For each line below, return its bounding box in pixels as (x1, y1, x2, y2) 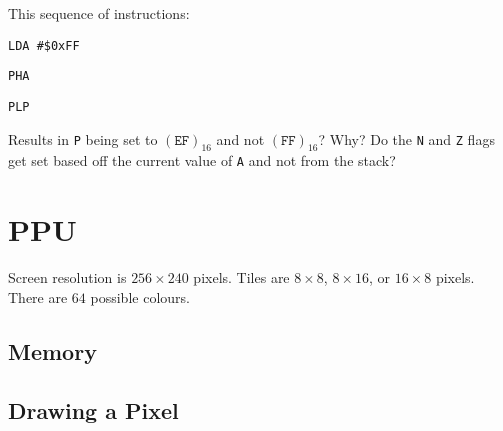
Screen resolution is (8, 267, 127, 288)
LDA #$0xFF (8, 38, 80, 53)
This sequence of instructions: (8, 3, 190, 23)
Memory (8, 335, 97, 366)
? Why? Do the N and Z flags (318, 128, 495, 149)
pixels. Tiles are (193, 267, 290, 288)
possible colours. (90, 286, 190, 307)
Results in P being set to (8, 128, 158, 149)
